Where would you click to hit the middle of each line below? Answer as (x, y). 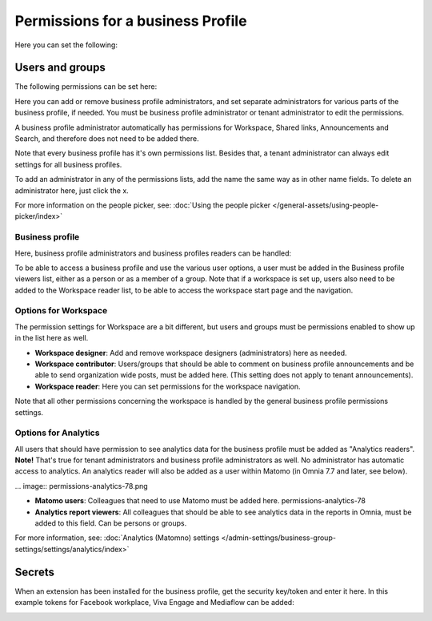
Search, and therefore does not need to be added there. (107, 139)
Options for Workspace (61, 311)
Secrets (35, 572)
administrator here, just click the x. (72, 190)
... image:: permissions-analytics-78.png (81, 486)
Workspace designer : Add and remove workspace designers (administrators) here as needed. (191, 353)
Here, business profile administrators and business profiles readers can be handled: (153, 253)
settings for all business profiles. (68, 164)
